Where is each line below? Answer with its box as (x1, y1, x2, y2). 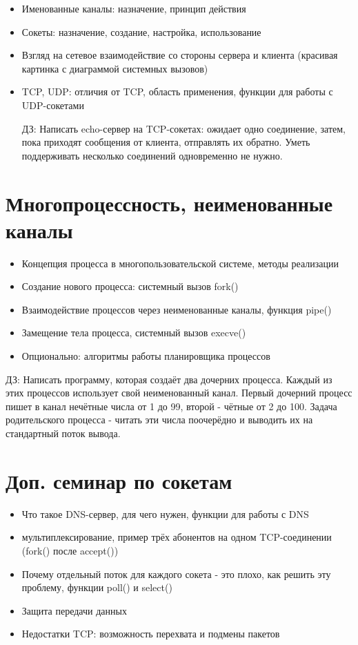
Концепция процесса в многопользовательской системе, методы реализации (21, 256, 339, 270)
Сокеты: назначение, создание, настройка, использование (21, 24, 261, 39)
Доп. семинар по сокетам (6, 466, 232, 494)
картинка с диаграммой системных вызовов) (21, 61, 208, 75)
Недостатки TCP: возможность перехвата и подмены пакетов (21, 626, 280, 641)
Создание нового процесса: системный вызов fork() (21, 279, 239, 293)
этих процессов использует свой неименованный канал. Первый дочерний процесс (6, 385, 352, 400)
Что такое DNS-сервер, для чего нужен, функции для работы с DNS (21, 506, 309, 521)
